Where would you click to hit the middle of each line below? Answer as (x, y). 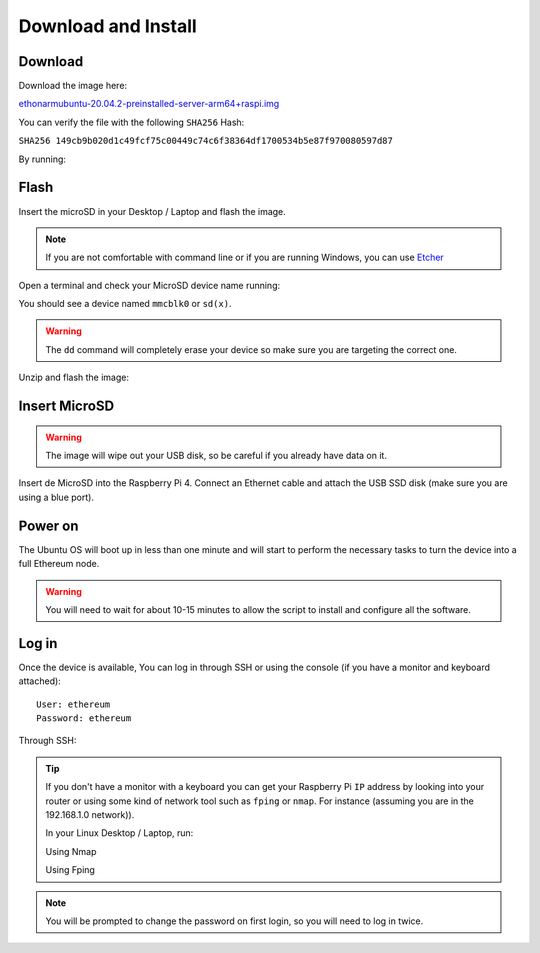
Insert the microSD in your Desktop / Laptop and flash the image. (152, 211)
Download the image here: (73, 86)
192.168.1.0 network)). (90, 814)
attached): (40, 681)
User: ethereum (73, 704)
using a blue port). (56, 497)
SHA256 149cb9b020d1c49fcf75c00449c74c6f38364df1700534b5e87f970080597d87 (206, 141)
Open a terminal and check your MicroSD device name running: (149, 285)
